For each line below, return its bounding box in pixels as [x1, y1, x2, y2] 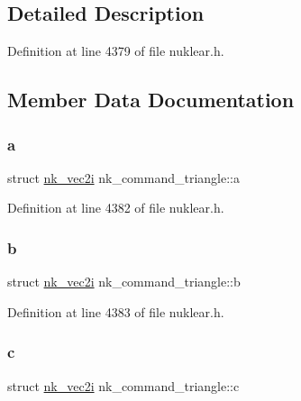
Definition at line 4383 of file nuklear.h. [7, 302, 224, 321]
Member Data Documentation [7, 86, 295, 114]
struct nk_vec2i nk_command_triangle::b [7, 272, 241, 291]
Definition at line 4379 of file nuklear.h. [7, 41, 224, 60]
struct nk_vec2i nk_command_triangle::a [7, 168, 241, 187]
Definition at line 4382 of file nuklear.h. [7, 198, 224, 217]
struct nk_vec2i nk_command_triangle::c [7, 376, 240, 395]
